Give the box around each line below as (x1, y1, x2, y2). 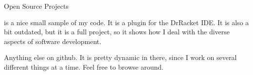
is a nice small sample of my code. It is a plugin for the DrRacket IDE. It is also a (4, 17, 249, 27)
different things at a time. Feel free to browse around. (4, 61, 163, 72)
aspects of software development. (4, 36, 102, 46)
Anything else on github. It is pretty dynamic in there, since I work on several (4, 52, 237, 62)
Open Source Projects (4, 1, 69, 11)
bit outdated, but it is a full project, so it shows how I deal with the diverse (4, 27, 230, 37)
